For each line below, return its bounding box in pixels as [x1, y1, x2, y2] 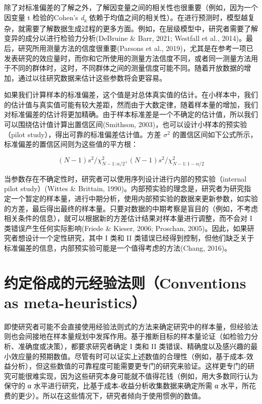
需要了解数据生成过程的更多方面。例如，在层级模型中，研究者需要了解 [25, 23, 258, 33]
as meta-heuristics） [4, 292, 146, 312]
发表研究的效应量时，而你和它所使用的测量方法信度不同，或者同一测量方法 [4, 52, 251, 63]
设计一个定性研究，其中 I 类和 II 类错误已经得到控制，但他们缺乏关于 [25, 233, 254, 243]
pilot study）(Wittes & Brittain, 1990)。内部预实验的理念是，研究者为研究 [4, 183, 244, 194]
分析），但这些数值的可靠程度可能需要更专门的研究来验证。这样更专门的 [11, 361, 247, 371]
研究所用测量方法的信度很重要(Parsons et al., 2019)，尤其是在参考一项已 [18, 42, 253, 53]
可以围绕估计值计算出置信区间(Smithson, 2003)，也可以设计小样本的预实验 [4, 119, 247, 130]
